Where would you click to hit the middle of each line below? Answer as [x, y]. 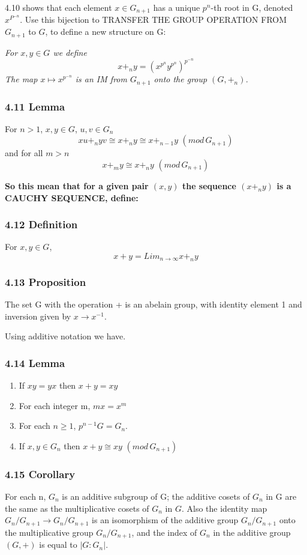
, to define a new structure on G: [106, 32]
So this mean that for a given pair [77, 186]
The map [21, 79]
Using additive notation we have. [65, 336]
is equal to [58, 544]
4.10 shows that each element [58, 7]
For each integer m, [55, 405]
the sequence [209, 186]
